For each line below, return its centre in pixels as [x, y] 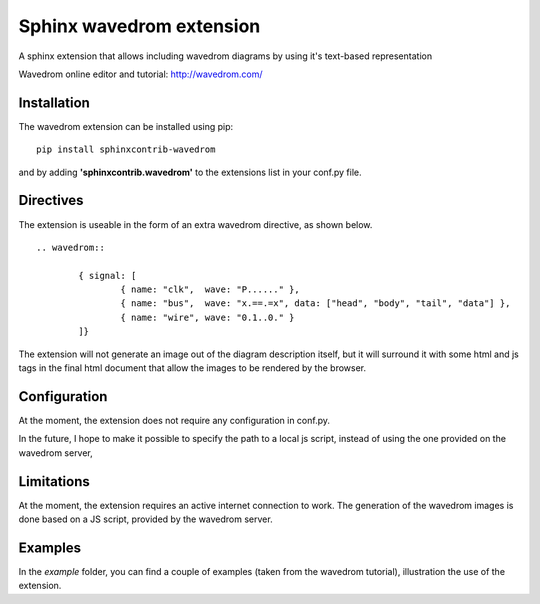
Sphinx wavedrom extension [139, 26]
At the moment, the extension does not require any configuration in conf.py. [174, 420]
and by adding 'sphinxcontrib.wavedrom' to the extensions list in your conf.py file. [190, 172]
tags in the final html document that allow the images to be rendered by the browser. [192, 368]
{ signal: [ [107, 275]
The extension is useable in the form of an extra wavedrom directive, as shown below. [195, 224]
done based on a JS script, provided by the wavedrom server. [146, 519]
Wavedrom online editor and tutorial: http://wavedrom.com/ [141, 74]
